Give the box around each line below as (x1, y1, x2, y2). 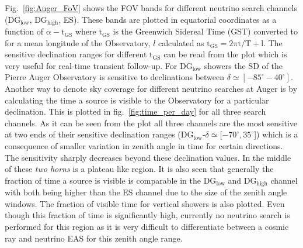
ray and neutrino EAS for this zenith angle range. (5, 232, 183, 244)
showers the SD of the (204, 59, 283, 71)
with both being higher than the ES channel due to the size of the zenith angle (5, 186, 287, 198)
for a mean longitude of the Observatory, (5, 36, 151, 49)
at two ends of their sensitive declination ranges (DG (5, 128, 194, 140)
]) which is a (254, 128, 298, 140)
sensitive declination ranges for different (5, 48, 147, 60)
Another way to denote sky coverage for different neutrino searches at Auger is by (5, 82, 298, 95)
